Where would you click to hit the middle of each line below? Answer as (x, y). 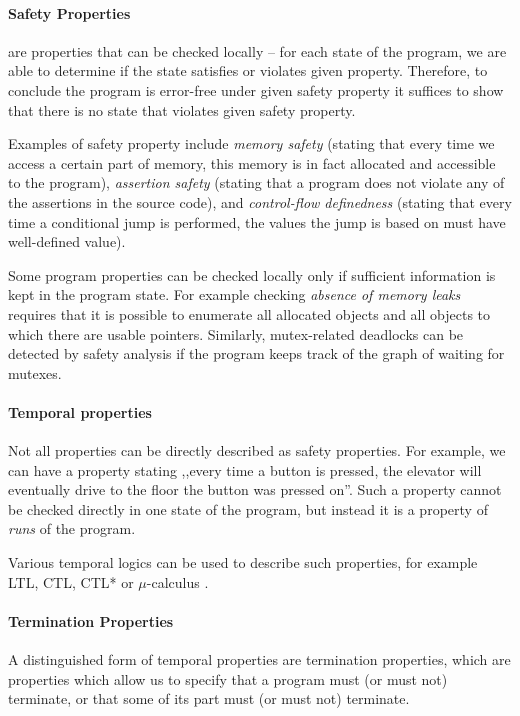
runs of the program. (72, 528)
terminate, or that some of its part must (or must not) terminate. (209, 698)
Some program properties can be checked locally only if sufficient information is (252, 274)
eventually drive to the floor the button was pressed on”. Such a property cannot (255, 489)
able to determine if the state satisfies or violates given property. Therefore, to (248, 70)
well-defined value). (67, 241)
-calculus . (177, 581)
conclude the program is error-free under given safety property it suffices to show (256, 89)
